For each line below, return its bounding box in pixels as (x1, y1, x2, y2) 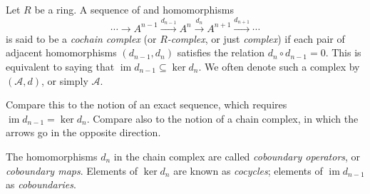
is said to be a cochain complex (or (6, 31, 157, 46)
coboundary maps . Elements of (6, 163, 138, 178)
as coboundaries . (6, 177, 76, 192)
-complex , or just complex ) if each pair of (167, 31, 345, 46)
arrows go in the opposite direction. (6, 125, 161, 140)
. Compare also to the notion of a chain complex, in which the (86, 111, 359, 126)
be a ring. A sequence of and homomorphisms (34, 2, 234, 16)
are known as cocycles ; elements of (173, 163, 323, 178)
